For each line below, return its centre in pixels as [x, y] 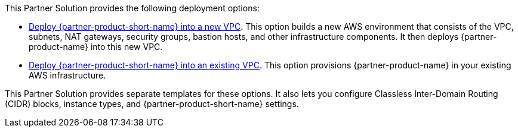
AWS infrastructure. [67, 75]
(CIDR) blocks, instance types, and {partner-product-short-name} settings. [152, 104]
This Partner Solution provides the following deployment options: [132, 8]
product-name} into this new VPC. [96, 47]
